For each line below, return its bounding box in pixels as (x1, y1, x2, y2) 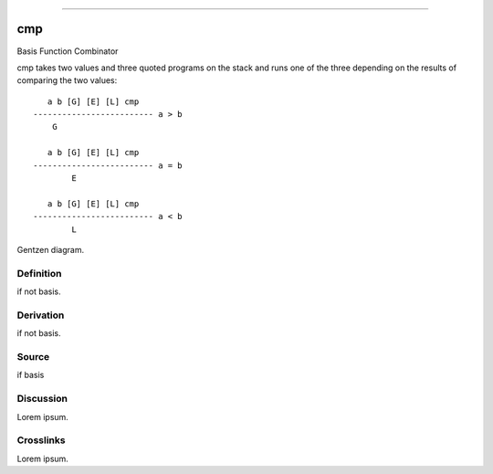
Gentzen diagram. (16, 244, 85, 255)
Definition (16, 267, 62, 279)
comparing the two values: (16, 75, 118, 86)
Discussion (16, 393, 68, 406)
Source (16, 351, 50, 363)
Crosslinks (16, 434, 66, 447)
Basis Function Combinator (16, 46, 119, 57)
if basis (16, 370, 45, 381)
